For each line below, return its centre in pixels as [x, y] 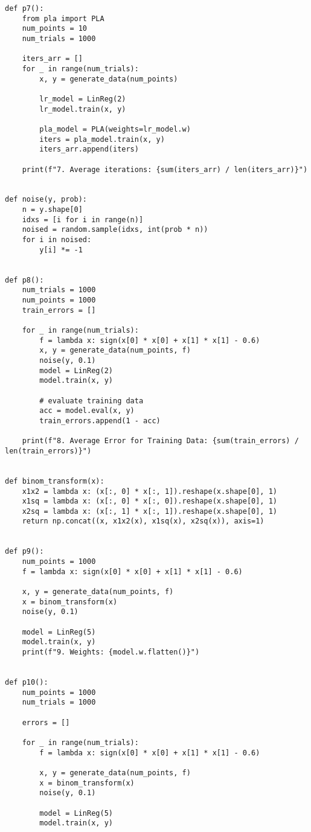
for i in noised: [57, 240]
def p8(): [24, 280]
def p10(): [27, 682]
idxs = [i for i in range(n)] [83, 219]
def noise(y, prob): [46, 200]
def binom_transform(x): [55, 481]
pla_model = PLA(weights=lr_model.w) [115, 129]
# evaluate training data [91, 401]
